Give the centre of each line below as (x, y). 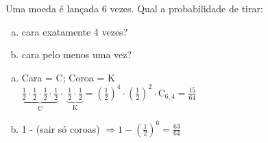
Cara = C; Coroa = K (68, 77)
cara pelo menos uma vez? (77, 54)
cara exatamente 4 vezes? (75, 31)
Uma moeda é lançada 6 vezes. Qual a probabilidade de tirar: (134, 8)
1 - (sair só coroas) (61, 128)
